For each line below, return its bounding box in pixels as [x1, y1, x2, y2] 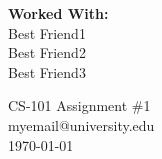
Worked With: [8, 3, 109, 23]
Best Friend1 [8, 22, 86, 43]
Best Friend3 [8, 61, 86, 82]
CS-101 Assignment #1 [8, 95, 151, 116]
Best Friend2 [8, 42, 86, 63]
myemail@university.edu [8, 114, 155, 135]
